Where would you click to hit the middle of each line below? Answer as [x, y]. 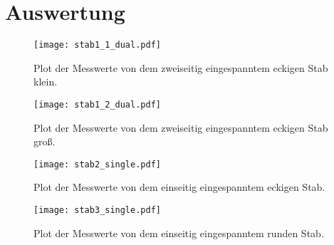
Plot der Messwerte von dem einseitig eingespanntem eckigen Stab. [179, 187]
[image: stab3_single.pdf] [97, 210]
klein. [46, 82]
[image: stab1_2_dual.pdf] [97, 104]
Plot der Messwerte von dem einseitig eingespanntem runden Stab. [179, 233]
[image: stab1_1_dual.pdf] [97, 45]
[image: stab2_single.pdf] [97, 164]
